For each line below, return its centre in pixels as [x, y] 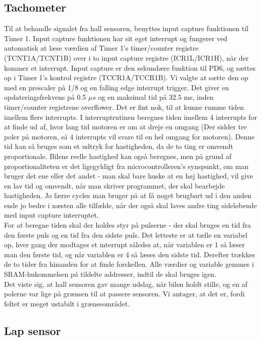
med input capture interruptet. [51, 215]
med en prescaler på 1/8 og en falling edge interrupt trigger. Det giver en [117, 87]
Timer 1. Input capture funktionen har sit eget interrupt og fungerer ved [116, 38]
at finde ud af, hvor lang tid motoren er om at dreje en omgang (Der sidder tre [125, 127]
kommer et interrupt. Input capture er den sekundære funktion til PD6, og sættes [130, 67]
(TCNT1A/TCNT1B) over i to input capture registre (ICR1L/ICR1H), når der [126, 57]
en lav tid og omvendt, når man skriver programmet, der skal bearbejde [114, 185]
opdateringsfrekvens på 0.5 [45, 97]
